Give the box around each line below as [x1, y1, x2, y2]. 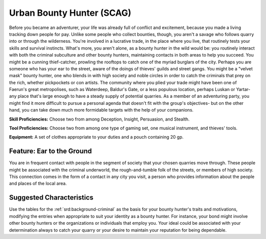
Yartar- [236, 87, 251, 92]
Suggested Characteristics [9, 193, 94, 202]
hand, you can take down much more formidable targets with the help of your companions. [9, 107, 194, 113]
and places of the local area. [9, 180, 67, 186]
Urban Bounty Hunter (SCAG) [9, 7, 132, 18]
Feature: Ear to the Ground [9, 147, 92, 155]
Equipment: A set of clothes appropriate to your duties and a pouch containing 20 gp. [9, 134, 184, 140]
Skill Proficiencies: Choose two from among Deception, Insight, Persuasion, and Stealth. [9, 116, 190, 122]
